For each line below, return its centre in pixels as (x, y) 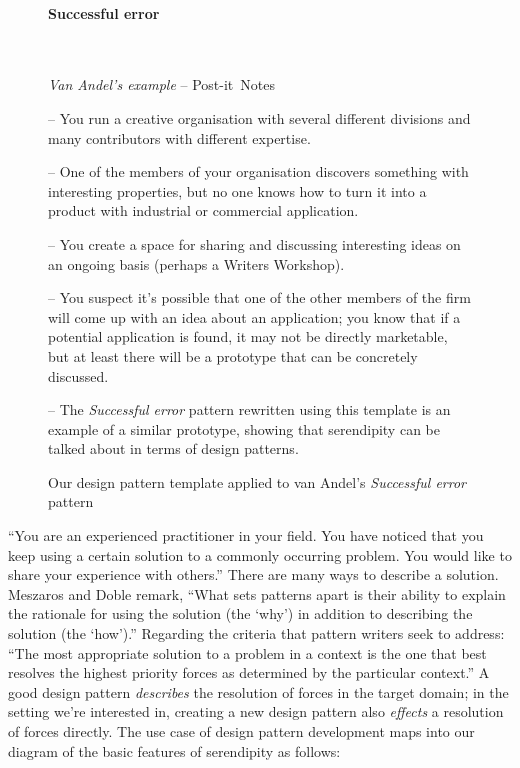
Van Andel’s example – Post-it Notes (161, 84)
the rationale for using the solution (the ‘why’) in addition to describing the (240, 613)
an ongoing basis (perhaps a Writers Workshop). (196, 263)
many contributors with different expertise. (179, 137)
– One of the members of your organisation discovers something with (258, 171)
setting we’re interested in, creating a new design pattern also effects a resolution (256, 711)
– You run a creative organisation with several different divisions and (259, 117)
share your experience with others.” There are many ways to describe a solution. (253, 574)
